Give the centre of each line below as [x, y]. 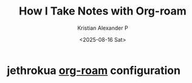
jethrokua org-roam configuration [94, 70]
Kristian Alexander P [103, 28]
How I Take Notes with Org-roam [103, 11]
